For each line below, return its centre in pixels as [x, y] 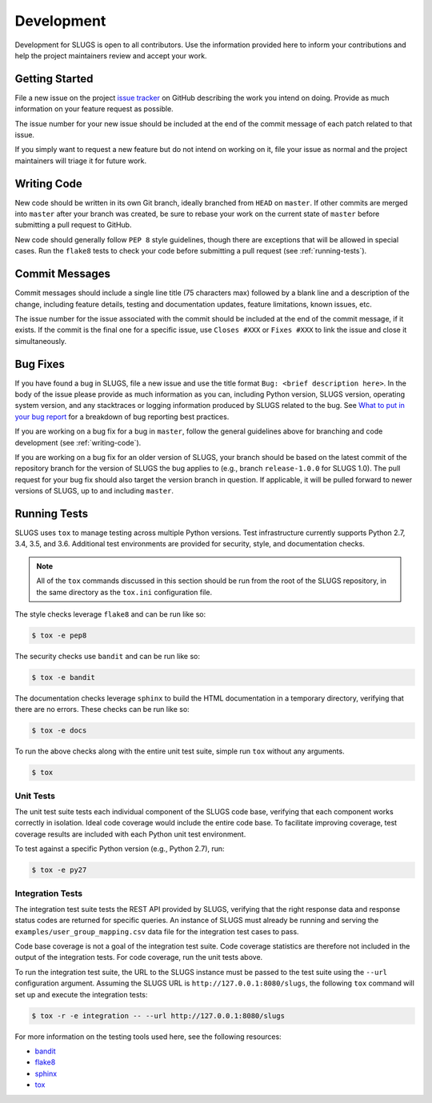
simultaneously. [41, 341]
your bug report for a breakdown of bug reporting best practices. [122, 417]
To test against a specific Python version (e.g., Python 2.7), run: [120, 849]
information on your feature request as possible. [94, 109]
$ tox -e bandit [64, 677]
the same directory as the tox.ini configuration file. [124, 592]
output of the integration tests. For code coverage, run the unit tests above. [139, 957]
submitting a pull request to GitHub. [73, 225]
